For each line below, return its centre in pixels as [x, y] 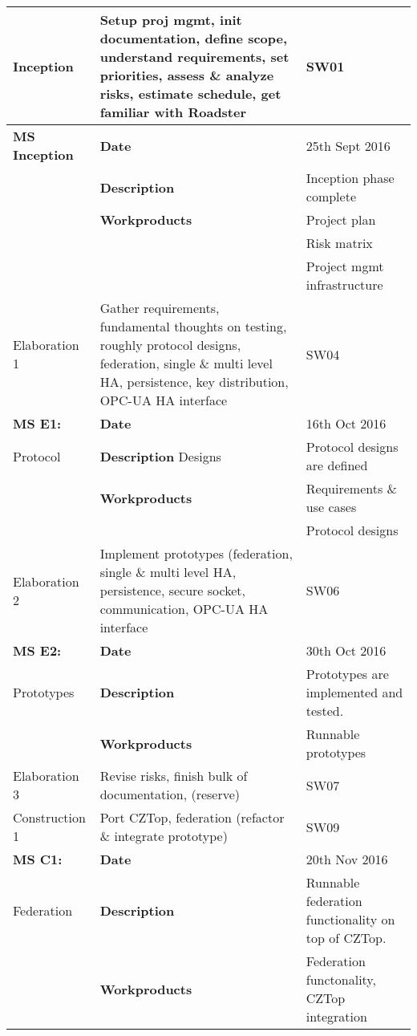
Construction [49, 817]
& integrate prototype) [164, 836]
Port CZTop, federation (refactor [192, 817]
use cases [331, 507]
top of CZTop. [346, 938]
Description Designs [160, 456]
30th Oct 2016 [346, 650]
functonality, [341, 979]
